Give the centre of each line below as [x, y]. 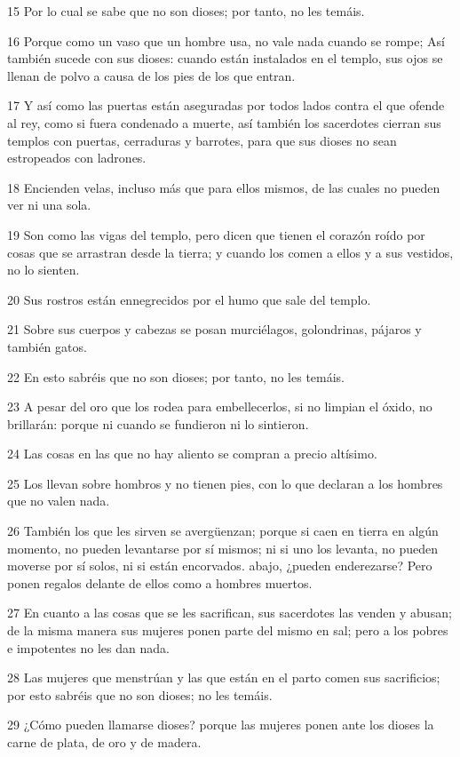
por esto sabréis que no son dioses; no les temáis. [140, 694]
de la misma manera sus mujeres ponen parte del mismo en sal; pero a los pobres [228, 630]
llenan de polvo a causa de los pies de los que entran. [151, 75]
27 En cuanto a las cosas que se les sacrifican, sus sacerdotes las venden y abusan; [230, 613]
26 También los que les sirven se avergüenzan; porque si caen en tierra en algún [223, 531]
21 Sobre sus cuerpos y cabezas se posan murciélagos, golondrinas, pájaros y [214, 329]
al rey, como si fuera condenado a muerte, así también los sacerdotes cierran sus [224, 122]
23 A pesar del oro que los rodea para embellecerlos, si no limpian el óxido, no [220, 406]
